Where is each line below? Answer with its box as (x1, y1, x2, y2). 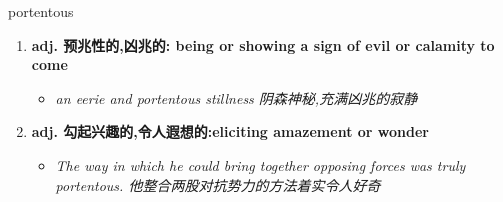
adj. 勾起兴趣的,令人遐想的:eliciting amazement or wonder (31, 121, 429, 142)
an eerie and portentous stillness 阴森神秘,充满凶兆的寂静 (55, 87, 418, 108)
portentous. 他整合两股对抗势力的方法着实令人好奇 (55, 174, 381, 195)
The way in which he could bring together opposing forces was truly (55, 154, 466, 175)
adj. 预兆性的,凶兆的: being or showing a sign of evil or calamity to (31, 34, 495, 55)
